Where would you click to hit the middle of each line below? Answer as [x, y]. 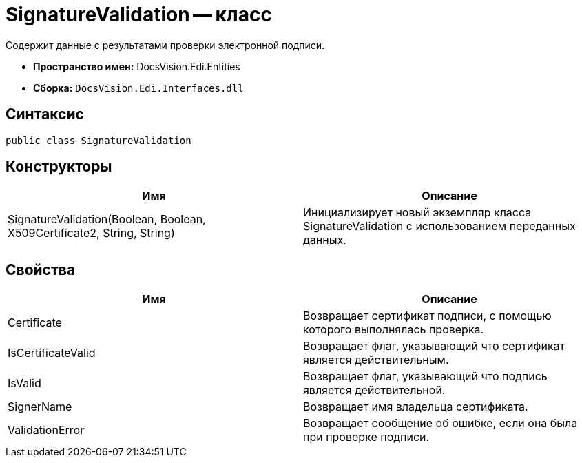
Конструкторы [59, 167]
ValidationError [46, 430]
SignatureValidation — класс [139, 14]
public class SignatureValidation [98, 140]
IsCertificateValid [52, 353]
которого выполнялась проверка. [394, 330]
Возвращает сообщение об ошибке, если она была [440, 423]
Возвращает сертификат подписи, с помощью [427, 316]
